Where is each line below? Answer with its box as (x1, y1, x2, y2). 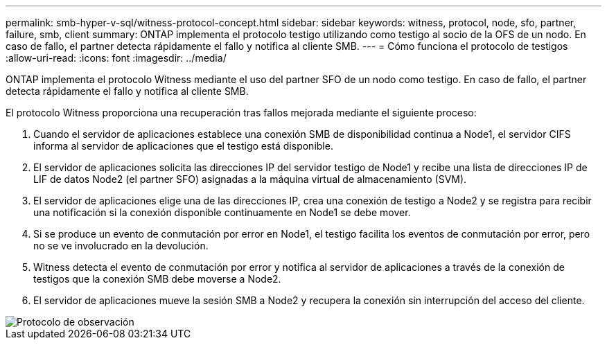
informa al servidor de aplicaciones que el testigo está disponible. (33, 140, 333, 152)
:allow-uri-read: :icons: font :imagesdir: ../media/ (6, 52, 227, 64)
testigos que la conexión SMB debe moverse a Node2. (33, 273, 281, 285)
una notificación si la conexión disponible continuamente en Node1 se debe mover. (33, 206, 411, 218)
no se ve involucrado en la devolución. (33, 240, 209, 251)
